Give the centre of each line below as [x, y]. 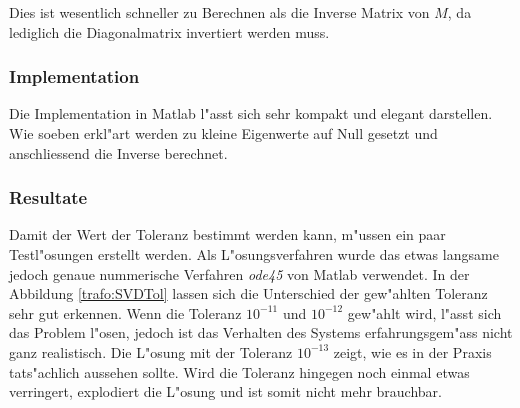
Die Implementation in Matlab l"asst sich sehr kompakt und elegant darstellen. [251, 113]
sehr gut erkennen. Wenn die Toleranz [125, 312]
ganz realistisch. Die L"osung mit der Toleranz [151, 351]
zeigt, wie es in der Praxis [412, 351]
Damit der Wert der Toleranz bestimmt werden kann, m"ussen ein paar [227, 234]
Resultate [48, 197]
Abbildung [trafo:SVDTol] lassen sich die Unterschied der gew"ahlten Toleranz [248, 293]
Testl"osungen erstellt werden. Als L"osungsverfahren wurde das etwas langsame [254, 254]
